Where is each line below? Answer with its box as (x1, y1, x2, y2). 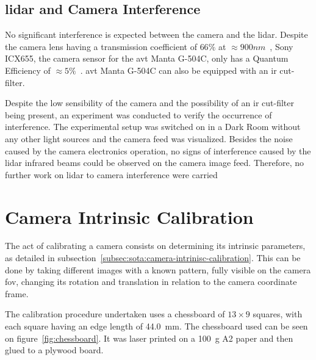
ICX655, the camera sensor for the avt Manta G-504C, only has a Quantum (5, 52, 289, 65)
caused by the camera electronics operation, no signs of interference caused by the (5, 144, 311, 157)
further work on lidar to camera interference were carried (5, 168, 218, 181)
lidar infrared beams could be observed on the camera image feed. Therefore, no (5, 156, 304, 169)
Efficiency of (5, 63, 51, 76)
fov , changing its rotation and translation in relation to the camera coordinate (5, 275, 297, 288)
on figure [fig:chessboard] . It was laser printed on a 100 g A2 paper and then (5, 331, 293, 344)
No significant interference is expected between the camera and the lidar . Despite (5, 28, 308, 41)
